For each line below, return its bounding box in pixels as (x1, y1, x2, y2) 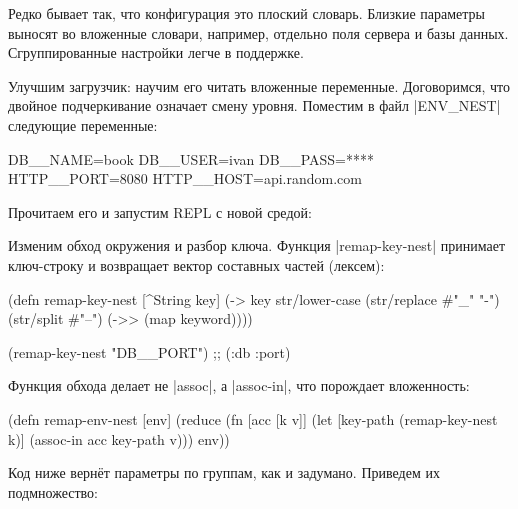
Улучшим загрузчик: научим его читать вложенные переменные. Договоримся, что (8, 75, 510, 96)
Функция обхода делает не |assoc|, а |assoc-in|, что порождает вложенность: (8, 375, 470, 396)
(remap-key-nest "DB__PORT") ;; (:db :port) (8, 341, 291, 362)
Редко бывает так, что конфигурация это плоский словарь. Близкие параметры (8, 3, 485, 23)
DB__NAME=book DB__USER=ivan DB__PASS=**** (8, 148, 375, 169)
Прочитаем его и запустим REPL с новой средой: (8, 201, 312, 222)
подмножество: (8, 481, 99, 502)
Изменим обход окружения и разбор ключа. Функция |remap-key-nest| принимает (8, 235, 506, 256)
